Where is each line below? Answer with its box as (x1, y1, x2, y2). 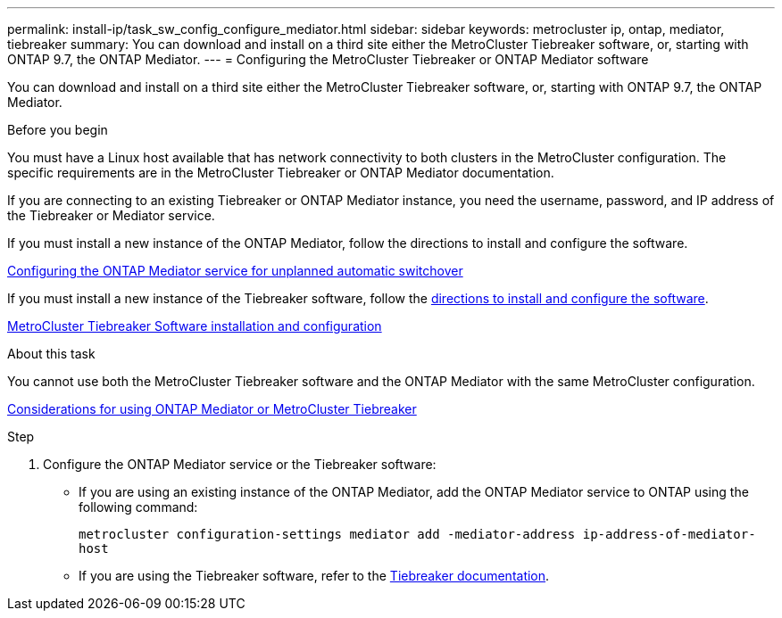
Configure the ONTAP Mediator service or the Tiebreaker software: (43, 457, 437, 472)
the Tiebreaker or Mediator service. (7, 208, 215, 223)
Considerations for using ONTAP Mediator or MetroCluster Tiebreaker (7, 401, 417, 416)
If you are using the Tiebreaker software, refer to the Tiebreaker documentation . (79, 568, 550, 583)
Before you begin (7, 122, 108, 137)
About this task (7, 346, 96, 361)
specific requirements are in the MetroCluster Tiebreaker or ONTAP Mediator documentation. (7, 165, 554, 180)
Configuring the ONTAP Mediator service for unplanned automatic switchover (7, 263, 463, 278)
